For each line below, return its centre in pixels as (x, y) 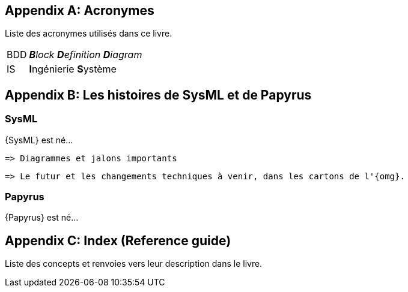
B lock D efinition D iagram (86, 55)
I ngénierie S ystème (73, 69)
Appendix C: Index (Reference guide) (118, 240)
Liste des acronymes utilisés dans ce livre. (89, 34)
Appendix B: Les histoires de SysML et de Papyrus (158, 95)
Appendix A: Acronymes (80, 10)
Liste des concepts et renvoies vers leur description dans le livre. (134, 264)
